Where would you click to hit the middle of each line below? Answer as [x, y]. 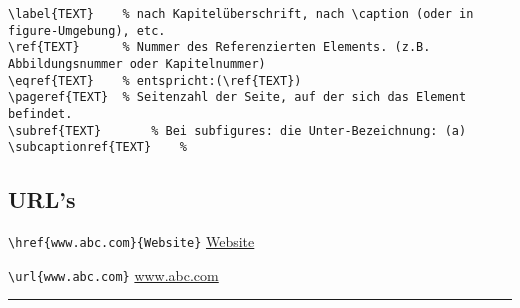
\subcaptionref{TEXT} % [97, 147]
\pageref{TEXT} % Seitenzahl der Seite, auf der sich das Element [237, 97]
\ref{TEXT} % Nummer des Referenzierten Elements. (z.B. [219, 47]
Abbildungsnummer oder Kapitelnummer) [137, 63]
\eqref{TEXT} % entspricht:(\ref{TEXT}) [155, 80]
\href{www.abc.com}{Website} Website [131, 241]
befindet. [40, 113]
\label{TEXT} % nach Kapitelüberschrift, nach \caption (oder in [241, 14]
